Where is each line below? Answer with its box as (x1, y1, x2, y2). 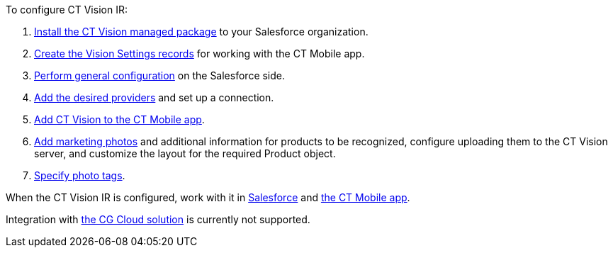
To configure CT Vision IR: (6, 4, 128, 16)
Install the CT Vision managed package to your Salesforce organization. (34, 26, 369, 38)
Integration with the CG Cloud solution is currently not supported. (6, 213, 310, 225)
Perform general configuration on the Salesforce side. (34, 69, 286, 81)
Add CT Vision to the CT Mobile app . (34, 113, 205, 125)
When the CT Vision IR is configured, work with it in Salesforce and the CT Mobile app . (6, 191, 410, 203)
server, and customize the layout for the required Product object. (34, 147, 336, 159)
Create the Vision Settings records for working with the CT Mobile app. (34, 47, 365, 60)
